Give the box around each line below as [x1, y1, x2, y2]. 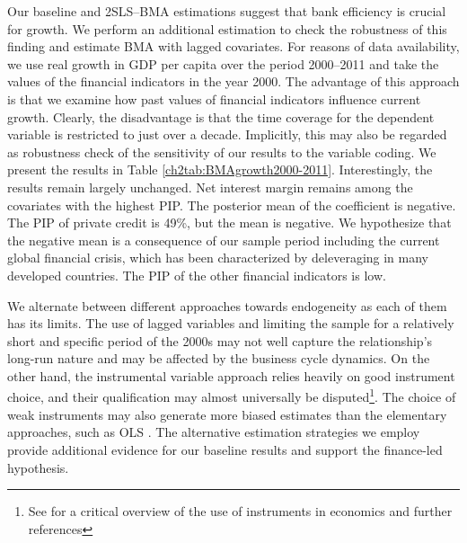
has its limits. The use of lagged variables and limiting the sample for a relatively [7, 314, 454, 333]
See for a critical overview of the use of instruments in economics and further [28, 502, 453, 521]
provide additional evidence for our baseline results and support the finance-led [7, 440, 443, 458]
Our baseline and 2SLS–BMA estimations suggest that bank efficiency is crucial [7, 2, 446, 20]
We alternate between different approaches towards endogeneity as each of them [7, 296, 447, 315]
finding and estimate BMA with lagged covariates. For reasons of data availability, [7, 37, 460, 56]
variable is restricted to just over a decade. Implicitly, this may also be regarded [7, 125, 447, 144]
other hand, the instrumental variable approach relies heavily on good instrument [7, 366, 455, 385]
